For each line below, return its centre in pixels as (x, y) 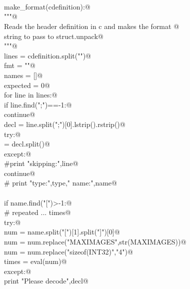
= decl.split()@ (27, 144)
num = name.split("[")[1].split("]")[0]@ (62, 232)
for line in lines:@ (31, 95)
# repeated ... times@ (37, 212)
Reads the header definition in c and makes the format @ (92, 26)
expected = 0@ (27, 85)
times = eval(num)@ (35, 261)
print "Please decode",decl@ (46, 281)
